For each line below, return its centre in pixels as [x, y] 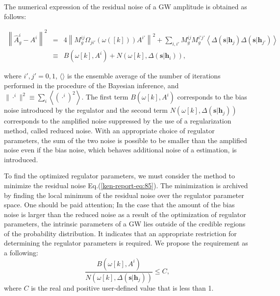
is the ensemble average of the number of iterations [144, 76]
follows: [15, 16]
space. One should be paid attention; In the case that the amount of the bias [119, 205]
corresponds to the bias [212, 97]
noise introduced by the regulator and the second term [86, 110]
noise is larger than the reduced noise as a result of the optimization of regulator [125, 214]
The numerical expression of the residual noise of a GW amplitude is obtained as [126, 6]
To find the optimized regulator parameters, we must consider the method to [119, 176]
